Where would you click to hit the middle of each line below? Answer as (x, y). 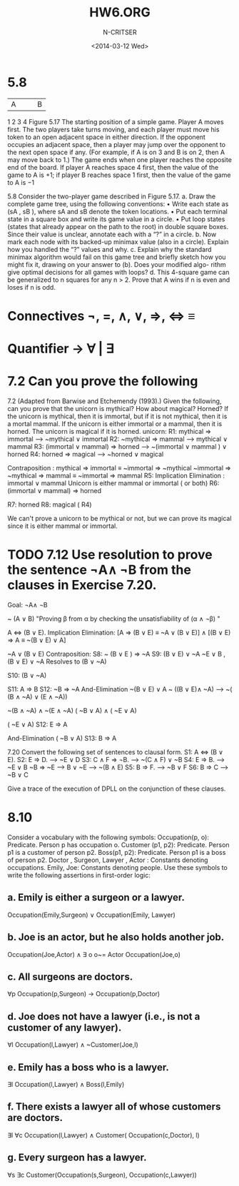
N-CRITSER (120, 32)
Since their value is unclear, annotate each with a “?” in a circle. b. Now (112, 234)
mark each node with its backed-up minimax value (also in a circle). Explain (118, 242)
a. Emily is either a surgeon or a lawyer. (96, 897)
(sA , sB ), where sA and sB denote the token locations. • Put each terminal (118, 211)
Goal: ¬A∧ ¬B (27, 604)
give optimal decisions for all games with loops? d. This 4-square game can (118, 272)
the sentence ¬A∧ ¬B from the (99, 570)
